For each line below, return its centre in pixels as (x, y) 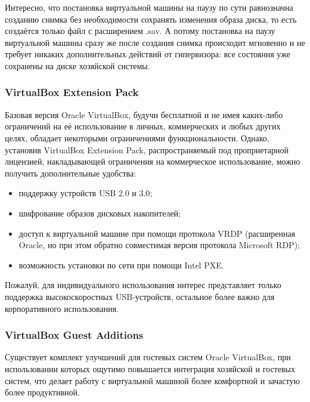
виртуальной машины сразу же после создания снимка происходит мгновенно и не (155, 42)
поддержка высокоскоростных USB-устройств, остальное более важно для (140, 296)
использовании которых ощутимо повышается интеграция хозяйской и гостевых (150, 368)
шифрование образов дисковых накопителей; (100, 213)
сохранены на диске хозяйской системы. (77, 65)
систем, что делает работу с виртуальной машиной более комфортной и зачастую (152, 380)
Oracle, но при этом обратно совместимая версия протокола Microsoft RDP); (159, 245)
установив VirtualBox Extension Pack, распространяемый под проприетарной (147, 149)
